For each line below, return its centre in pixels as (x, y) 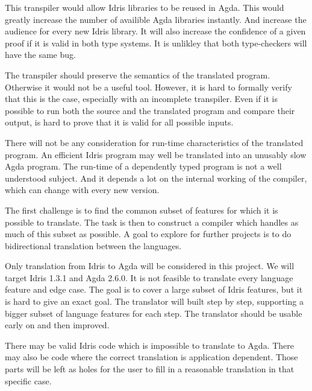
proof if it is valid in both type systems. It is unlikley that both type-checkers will (156, 43)
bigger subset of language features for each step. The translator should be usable (154, 313)
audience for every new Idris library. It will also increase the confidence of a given (155, 31)
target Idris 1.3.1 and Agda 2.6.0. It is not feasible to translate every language (149, 277)
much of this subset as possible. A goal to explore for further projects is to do (148, 234)
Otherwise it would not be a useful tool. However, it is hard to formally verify (148, 87)
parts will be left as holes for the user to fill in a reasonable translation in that (150, 369)
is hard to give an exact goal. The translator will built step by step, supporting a (154, 301)
